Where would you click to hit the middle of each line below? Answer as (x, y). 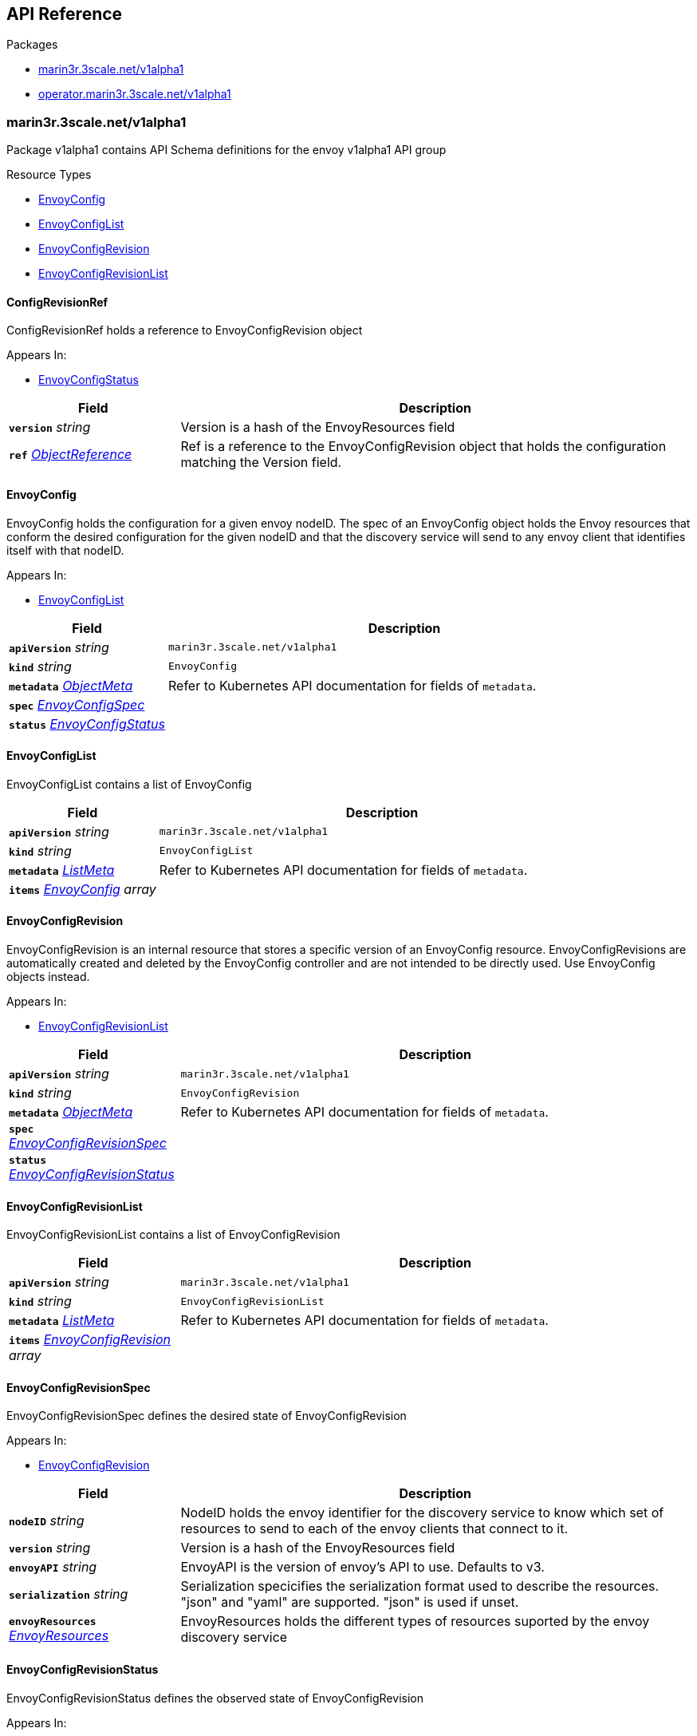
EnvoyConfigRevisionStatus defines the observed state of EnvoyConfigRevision (215, 1698)
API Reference (65, 14)
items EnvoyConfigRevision (90, 1340)
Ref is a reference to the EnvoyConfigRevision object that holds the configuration (423, 447)
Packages (32, 45)
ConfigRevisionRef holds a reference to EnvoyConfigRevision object (185, 330)
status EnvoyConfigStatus (87, 724)
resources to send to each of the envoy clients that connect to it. (374, 1529)
